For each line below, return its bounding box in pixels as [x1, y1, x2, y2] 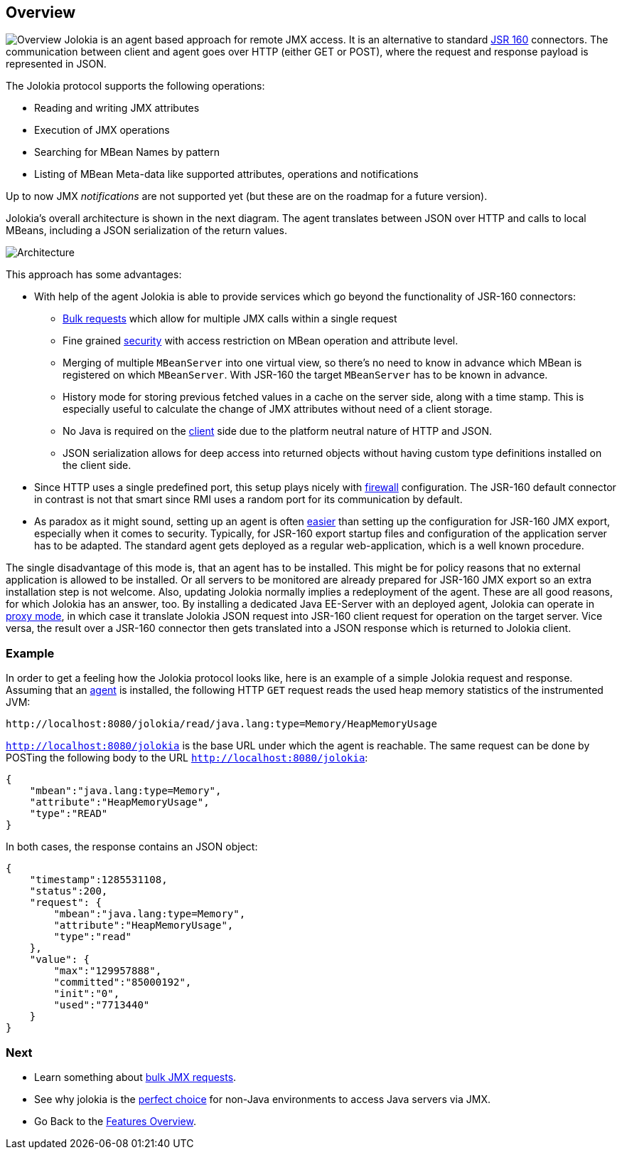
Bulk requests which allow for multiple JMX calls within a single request [63, 312, 397, 325]
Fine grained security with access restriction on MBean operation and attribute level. [63, 334, 459, 347]
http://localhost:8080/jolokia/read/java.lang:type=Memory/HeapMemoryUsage [6, 718, 437, 730]
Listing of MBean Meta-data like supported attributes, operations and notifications [34, 168, 419, 181]
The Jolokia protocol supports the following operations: [6, 80, 265, 93]
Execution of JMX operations [34, 124, 170, 137]
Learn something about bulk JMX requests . [34, 1070, 237, 1083]
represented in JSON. [6, 58, 107, 70]
